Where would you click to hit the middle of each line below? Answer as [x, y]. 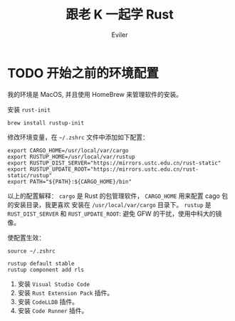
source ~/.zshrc [31, 251]
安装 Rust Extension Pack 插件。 [66, 293]
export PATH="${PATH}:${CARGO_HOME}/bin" [70, 181]
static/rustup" [30, 175]
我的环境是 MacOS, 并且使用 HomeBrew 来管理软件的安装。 [95, 94]
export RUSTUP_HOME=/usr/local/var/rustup [71, 157]
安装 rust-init [29, 109]
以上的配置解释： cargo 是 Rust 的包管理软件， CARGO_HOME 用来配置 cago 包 [118, 196]
